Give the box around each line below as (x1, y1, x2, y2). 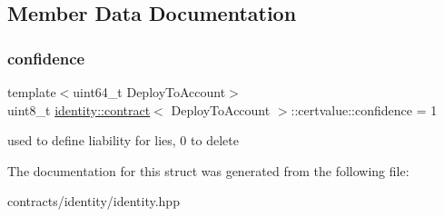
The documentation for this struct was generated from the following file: (7, 161, 409, 180)
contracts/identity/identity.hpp (7, 192, 180, 211)
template (7, 83, 56, 101)
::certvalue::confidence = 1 (291, 100, 438, 119)
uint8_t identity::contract (7, 100, 151, 119)
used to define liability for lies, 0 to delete (7, 131, 239, 150)
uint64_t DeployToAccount (73, 83, 226, 101)
